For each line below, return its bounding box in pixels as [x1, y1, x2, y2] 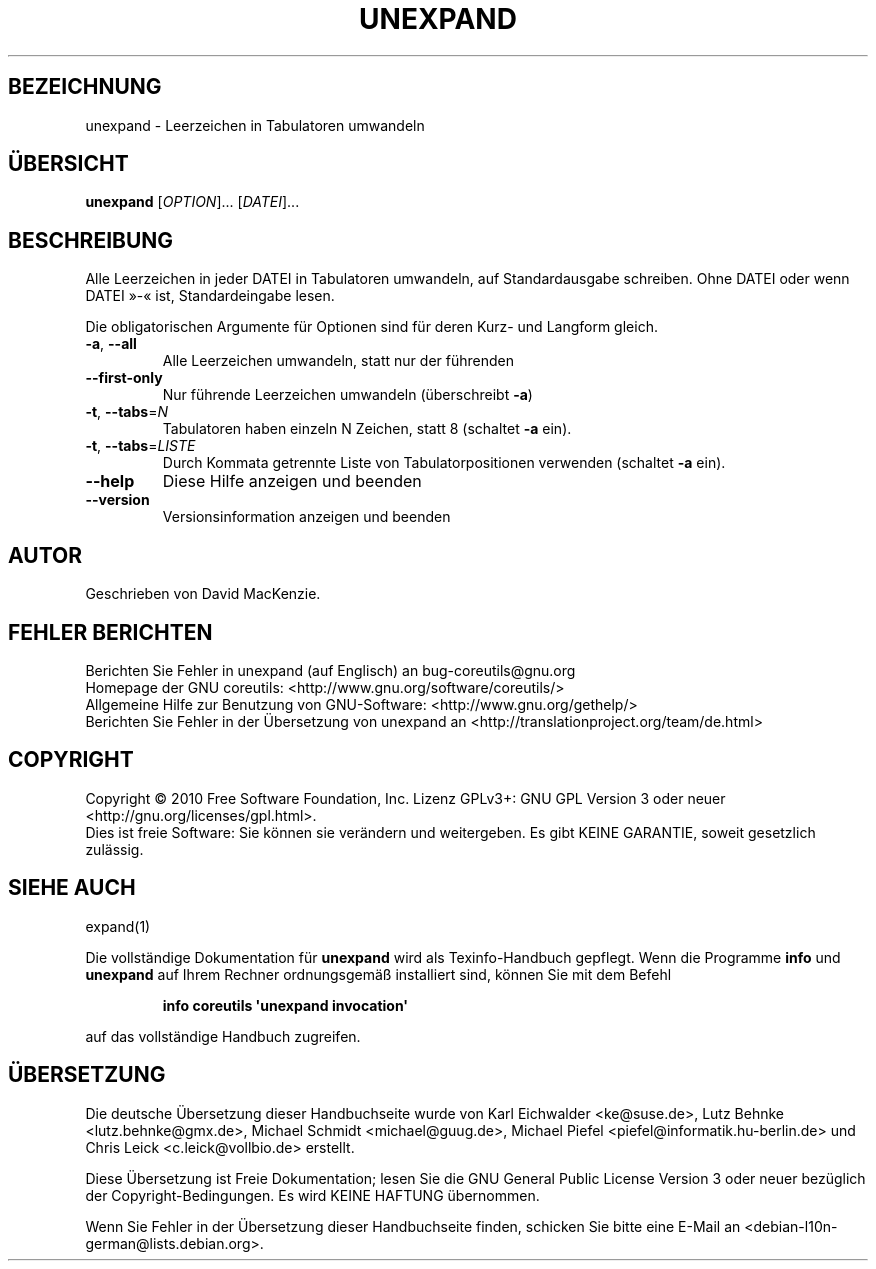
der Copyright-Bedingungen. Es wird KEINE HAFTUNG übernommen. [85, 1186, 540, 1204]
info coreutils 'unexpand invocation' [162, 996, 409, 1014]
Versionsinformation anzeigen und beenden [162, 508, 451, 526]
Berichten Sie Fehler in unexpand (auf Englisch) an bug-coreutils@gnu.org [85, 661, 576, 679]
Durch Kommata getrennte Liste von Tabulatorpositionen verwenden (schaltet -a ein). [162, 454, 726, 472]
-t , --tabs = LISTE [85, 437, 196, 455]
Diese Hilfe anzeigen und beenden [162, 471, 422, 492]
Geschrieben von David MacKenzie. [85, 585, 321, 603]
